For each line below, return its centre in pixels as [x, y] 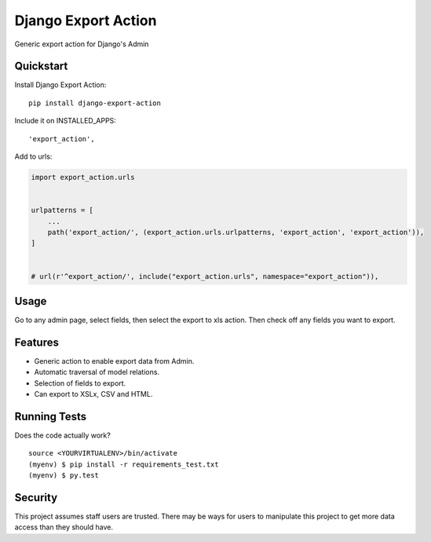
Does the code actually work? [63, 435]
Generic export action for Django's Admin [82, 44]
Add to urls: [33, 156]
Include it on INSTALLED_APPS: [66, 121]
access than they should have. [64, 527]
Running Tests [50, 416]
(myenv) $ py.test [64, 476]
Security [36, 498]
